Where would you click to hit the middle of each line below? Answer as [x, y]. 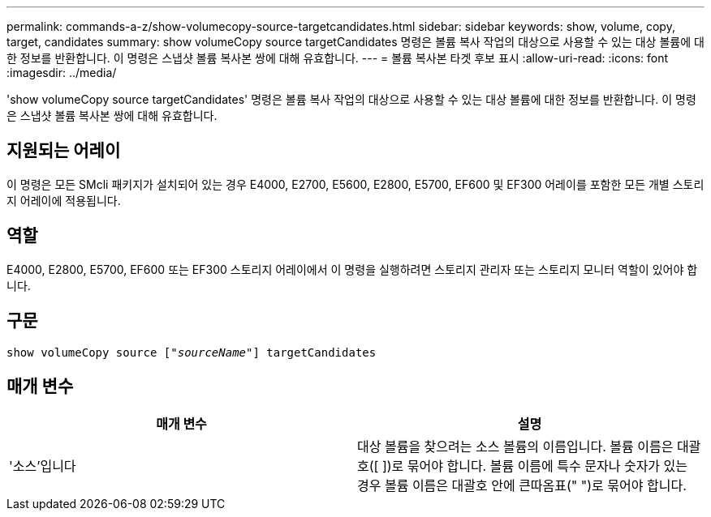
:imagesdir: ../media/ [62, 73]
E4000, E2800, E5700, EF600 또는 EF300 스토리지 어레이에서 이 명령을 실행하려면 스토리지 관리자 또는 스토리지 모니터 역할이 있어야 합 [352, 269]
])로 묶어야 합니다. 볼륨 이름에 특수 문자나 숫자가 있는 [535, 466]
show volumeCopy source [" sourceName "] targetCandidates [192, 352]
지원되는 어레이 [64, 151]
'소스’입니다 [43, 466]
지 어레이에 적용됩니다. [64, 200]
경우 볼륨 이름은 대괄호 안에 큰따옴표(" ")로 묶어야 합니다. [522, 486]
